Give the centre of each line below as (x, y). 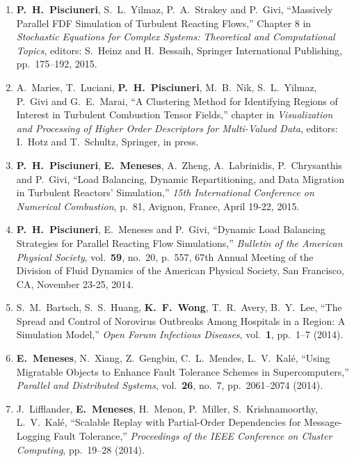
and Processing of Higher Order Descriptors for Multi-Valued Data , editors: (177, 128)
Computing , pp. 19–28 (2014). (80, 449)
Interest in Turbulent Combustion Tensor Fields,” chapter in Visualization (175, 114)
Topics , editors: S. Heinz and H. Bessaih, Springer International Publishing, (179, 50)
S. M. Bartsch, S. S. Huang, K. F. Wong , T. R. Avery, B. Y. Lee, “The (179, 307)
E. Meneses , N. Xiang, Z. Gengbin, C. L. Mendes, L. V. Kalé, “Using (173, 358)
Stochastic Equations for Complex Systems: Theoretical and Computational (176, 37)
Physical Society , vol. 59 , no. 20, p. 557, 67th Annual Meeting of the (165, 256)
